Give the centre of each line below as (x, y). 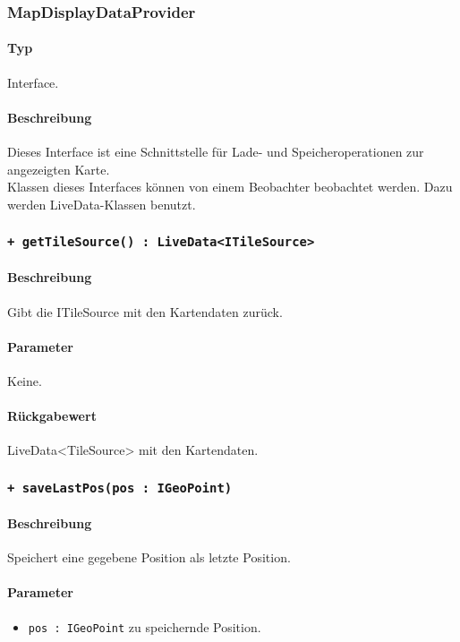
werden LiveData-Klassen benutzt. (102, 204)
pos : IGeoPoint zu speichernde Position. (145, 626)
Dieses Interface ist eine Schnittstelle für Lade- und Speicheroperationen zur (216, 152)
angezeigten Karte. (59, 169)
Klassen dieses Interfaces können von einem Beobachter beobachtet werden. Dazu (230, 187)
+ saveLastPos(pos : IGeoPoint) (120, 488)
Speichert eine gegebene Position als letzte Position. (149, 557)
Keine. (25, 381)
